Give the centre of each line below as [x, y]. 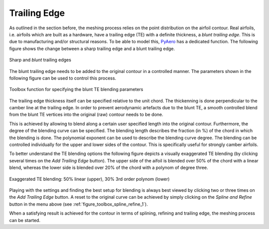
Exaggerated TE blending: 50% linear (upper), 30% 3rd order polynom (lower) [89, 179]
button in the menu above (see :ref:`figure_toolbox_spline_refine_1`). [78, 204]
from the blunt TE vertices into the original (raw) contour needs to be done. [86, 115]
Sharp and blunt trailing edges [40, 60]
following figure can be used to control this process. [63, 78]
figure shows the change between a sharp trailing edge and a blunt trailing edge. [92, 48]
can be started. [25, 220]
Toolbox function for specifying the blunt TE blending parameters [76, 89]
